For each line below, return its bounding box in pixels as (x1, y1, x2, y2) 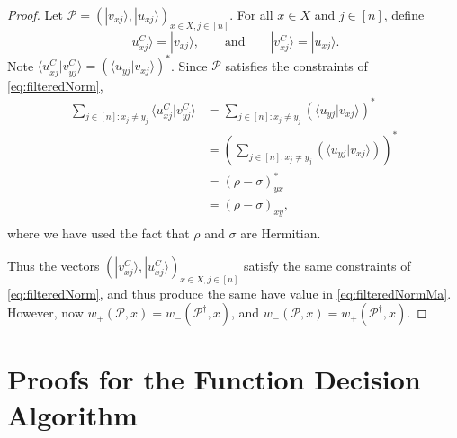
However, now (7, 303, 84, 322)
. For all (229, 5, 273, 23)
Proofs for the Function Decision (7, 361, 421, 398)
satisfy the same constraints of (243, 255, 411, 274)
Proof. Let (7, 5, 63, 23)
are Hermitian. (240, 224, 321, 243)
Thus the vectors (7, 255, 100, 274)
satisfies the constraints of (225, 56, 368, 75)
